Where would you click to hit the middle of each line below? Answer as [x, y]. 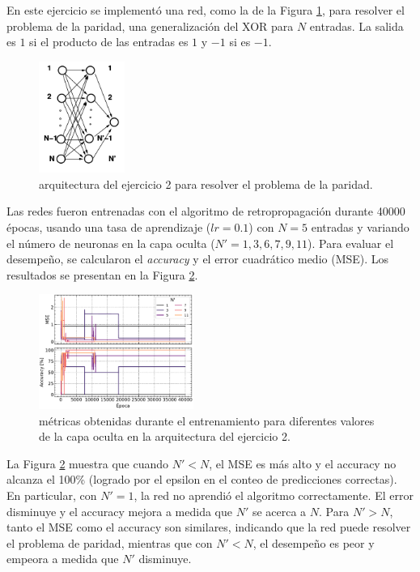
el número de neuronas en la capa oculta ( [111, 243]
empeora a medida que [63, 559]
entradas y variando [360, 226]
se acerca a [279, 511]
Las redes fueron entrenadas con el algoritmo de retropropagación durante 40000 [206, 211]
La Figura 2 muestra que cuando [88, 463]
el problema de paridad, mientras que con [110, 542]
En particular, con [52, 495]
